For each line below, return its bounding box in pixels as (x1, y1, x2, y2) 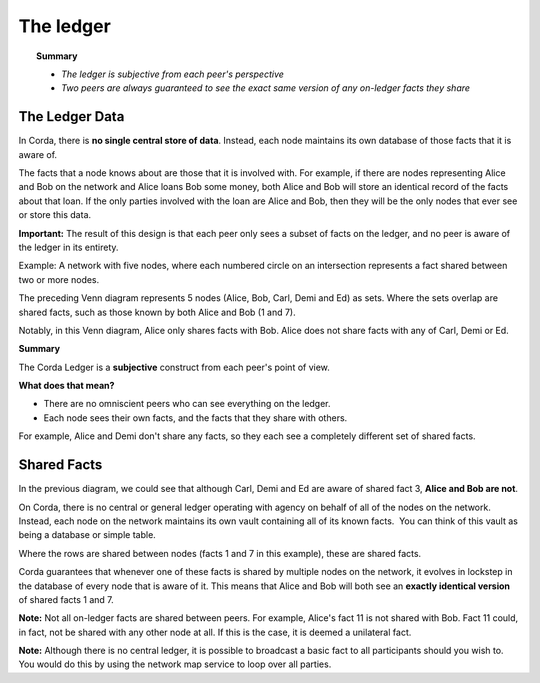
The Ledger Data (18, 108, 125, 125)
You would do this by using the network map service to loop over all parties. (18, 658, 332, 670)
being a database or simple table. (18, 529, 157, 541)
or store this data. (18, 209, 92, 221)
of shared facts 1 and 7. (18, 593, 114, 605)
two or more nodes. (18, 273, 100, 285)
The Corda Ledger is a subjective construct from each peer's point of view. (18, 361, 330, 373)
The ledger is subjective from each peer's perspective (61, 68, 285, 80)
